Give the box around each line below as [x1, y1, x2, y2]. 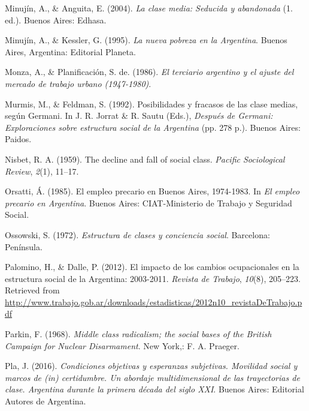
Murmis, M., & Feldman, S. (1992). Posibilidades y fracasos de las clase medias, [5, 97, 298, 110]
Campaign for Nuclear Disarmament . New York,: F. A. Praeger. [5, 339, 240, 352]
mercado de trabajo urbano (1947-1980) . [5, 77, 152, 89]
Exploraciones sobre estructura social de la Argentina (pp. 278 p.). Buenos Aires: [5, 121, 301, 133]
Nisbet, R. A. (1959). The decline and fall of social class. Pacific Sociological [5, 152, 285, 165]
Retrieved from [5, 284, 60, 296]
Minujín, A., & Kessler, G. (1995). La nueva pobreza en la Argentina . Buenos [5, 34, 287, 46]
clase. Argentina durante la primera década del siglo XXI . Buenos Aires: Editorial [5, 383, 304, 395]
